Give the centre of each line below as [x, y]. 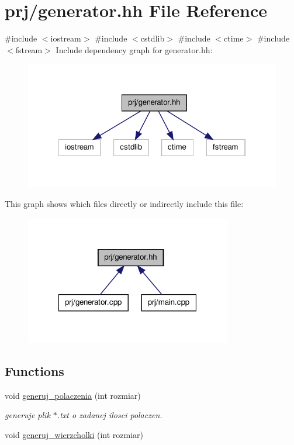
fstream [29, 49]
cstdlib [153, 38]
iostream [66, 38]
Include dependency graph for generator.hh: [134, 49]
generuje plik [27, 415]
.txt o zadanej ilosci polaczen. [110, 415]
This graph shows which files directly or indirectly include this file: [124, 203]
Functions [34, 371]
